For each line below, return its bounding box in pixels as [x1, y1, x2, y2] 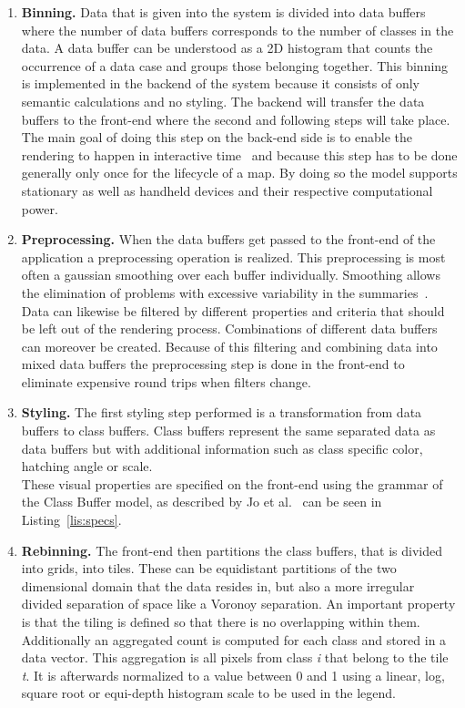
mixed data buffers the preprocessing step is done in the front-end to [21, 354, 405, 374]
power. [21, 199, 58, 218]
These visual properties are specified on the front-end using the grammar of [21, 474, 443, 493]
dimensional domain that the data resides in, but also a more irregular [21, 576, 415, 595]
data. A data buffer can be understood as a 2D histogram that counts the [21, 38, 433, 57]
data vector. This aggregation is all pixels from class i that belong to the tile [21, 648, 449, 667]
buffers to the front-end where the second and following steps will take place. [21, 109, 450, 128]
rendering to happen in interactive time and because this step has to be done [21, 145, 458, 164]
